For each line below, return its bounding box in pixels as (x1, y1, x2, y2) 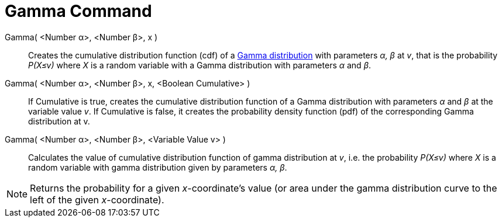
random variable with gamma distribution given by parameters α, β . (28, 162, 287, 172)
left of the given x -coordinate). (30, 193, 164, 206)
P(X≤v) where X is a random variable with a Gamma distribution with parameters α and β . (28, 60, 372, 70)
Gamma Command (5, 1, 152, 21)
